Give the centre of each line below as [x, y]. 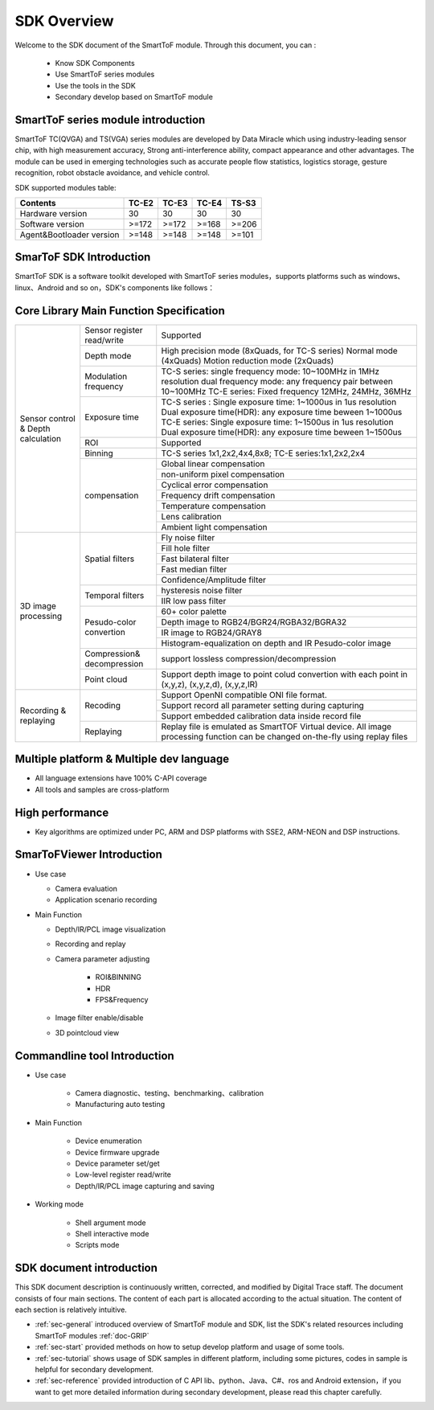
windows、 [386, 277]
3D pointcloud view [87, 1032]
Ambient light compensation [215, 527]
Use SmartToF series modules [105, 74]
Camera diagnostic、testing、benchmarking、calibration [170, 1093]
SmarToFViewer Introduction [88, 855]
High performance [62, 812]
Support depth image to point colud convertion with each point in [285, 674]
